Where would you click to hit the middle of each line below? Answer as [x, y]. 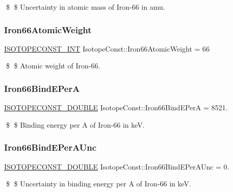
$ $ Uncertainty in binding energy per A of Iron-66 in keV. [98, 184]
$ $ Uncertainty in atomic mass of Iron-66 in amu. [85, 7]
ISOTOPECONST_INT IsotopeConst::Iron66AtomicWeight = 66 [107, 48]
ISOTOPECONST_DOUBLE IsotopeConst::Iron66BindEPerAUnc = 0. [117, 166]
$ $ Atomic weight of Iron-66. [53, 66]
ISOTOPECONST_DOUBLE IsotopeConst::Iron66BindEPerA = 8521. [116, 107]
